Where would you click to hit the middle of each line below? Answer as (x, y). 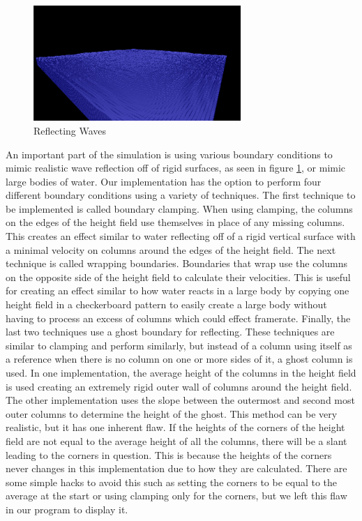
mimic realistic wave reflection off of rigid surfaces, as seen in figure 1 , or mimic (176, 168)
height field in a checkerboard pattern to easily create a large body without (166, 304)
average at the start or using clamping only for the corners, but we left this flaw (176, 496)
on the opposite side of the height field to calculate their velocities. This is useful (178, 277)
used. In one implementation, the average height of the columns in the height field (181, 372)
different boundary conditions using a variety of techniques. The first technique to (181, 195)
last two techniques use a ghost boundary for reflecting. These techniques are (170, 332)
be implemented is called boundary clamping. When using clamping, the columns (179, 208)
